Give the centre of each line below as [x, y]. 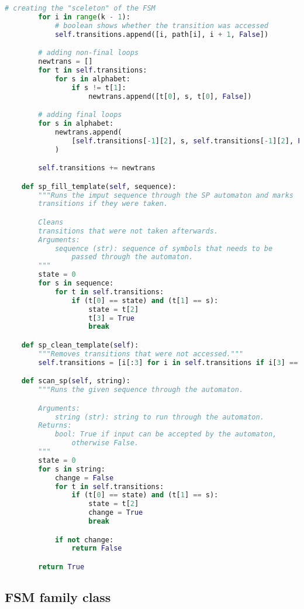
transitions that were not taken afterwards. [128, 231]
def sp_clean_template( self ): [80, 345]
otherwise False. [105, 443]
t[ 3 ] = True [111, 318]
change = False [84, 478]
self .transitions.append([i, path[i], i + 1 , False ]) [162, 34]
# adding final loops [80, 115]
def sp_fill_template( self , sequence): [99, 186]
